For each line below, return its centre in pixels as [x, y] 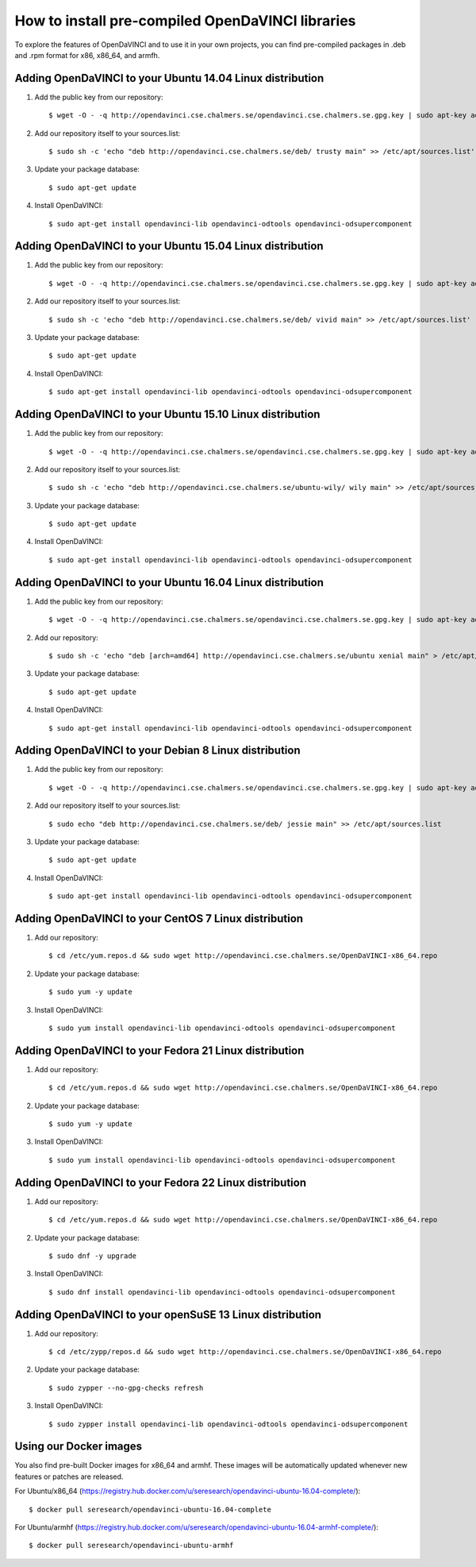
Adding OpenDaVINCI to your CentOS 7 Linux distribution [159, 919]
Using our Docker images [79, 1447]
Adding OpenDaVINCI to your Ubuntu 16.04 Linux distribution [169, 583]
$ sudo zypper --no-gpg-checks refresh [126, 1388]
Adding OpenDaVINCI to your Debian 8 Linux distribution [157, 751]
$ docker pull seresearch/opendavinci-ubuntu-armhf [131, 1546]
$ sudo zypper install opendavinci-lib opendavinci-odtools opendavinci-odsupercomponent [228, 1424]
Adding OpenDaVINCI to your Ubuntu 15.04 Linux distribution [169, 246]
